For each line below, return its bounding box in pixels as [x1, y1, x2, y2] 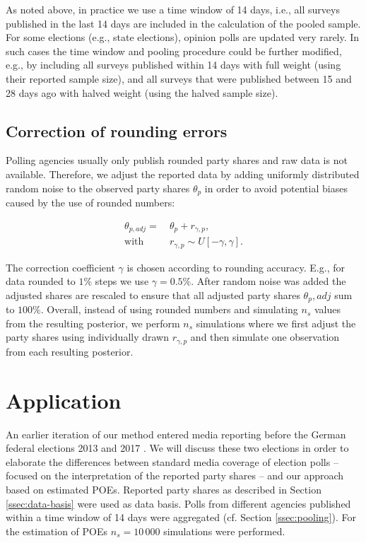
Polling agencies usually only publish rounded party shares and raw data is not [6, 153, 348, 168]
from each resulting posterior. [6, 344, 134, 358]
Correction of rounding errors [6, 119, 228, 141]
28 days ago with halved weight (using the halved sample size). [6, 85, 278, 100]
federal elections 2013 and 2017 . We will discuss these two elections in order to [6, 440, 349, 455]
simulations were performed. [163, 523, 285, 538]
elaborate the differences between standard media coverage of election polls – [6, 454, 338, 469]
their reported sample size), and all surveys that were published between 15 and [6, 71, 352, 86]
